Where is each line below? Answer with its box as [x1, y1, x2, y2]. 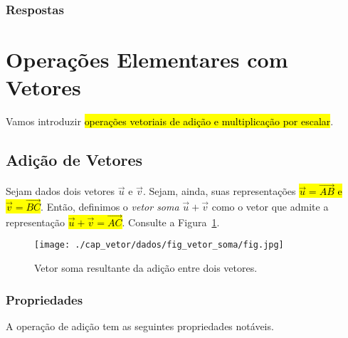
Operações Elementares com [6, 45, 288, 74]
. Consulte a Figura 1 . [122, 214, 220, 229]
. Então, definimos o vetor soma [41, 199, 179, 213]
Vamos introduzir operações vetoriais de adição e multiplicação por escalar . [6, 114, 334, 129]
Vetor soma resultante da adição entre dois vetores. [34, 260, 258, 275]
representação [6, 214, 65, 229]
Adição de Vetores [6, 149, 143, 171]
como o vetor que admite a [211, 199, 329, 213]
